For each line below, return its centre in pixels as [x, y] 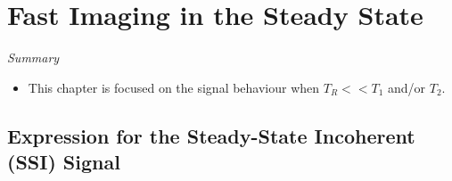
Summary [33, 58]
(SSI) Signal [64, 162]
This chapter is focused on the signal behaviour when [174, 87]
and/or [407, 87]
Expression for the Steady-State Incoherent [211, 135]
